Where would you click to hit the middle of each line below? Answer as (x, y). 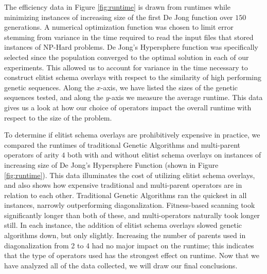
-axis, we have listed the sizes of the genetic (169, 87)
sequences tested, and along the (54, 97)
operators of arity (32, 155)
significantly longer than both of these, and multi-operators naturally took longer (132, 215)
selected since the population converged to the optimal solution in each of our (127, 57)
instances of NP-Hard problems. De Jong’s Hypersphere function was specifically (131, 47)
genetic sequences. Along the (49, 87)
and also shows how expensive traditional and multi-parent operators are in (123, 185)
